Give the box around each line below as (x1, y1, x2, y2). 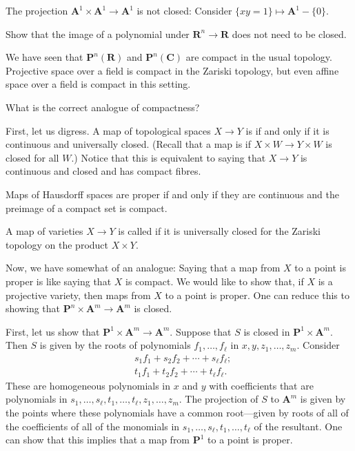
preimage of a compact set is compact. (6, 200, 168, 215)
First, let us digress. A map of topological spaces (6, 123, 211, 137)
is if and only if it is (245, 123, 329, 137)
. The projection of (179, 392, 258, 406)
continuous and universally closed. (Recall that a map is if (6, 137, 251, 151)
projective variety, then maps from (6, 287, 151, 302)
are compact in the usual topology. (185, 50, 332, 64)
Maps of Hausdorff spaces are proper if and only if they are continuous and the (6, 186, 339, 201)
